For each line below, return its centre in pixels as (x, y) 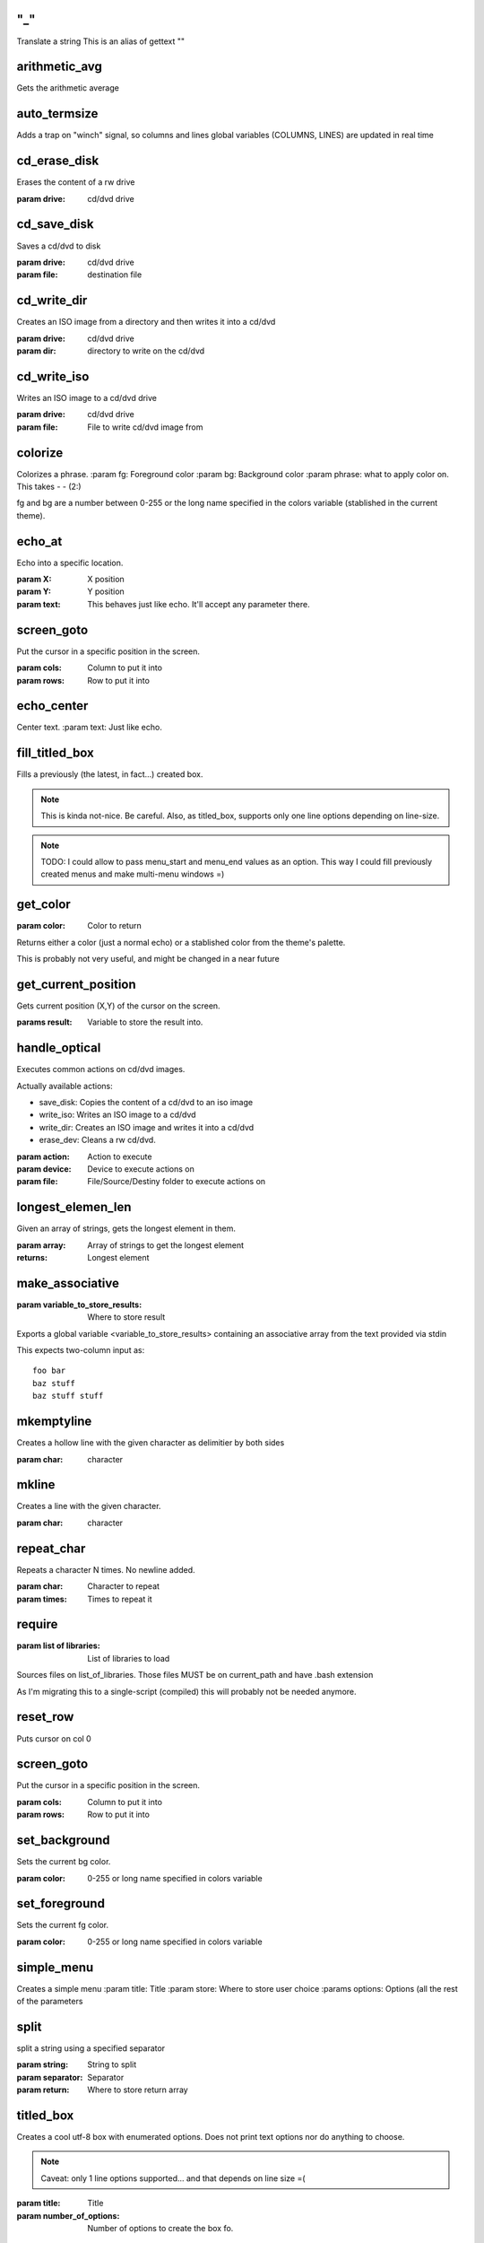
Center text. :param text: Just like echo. (90, 728)
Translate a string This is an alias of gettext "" (101, 41)
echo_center (52, 706)
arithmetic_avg (60, 67)
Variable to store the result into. (145, 1022)
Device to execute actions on (141, 1169)
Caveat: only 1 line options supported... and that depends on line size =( (173, 2178)
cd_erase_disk (58, 161)
